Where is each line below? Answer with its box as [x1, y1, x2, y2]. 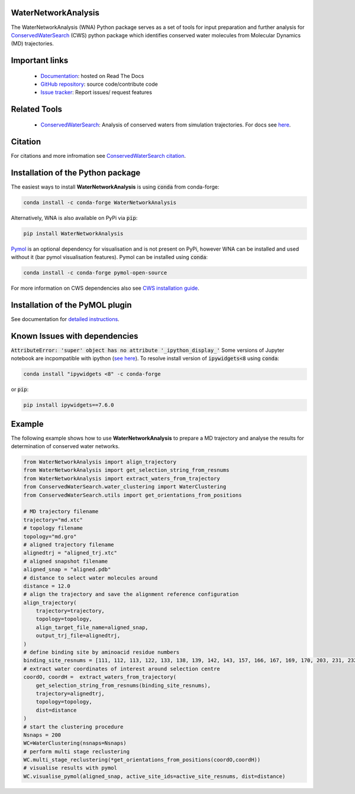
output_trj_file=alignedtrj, [35, 633, 121, 639]
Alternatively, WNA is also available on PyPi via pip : [11, 214, 138, 221]
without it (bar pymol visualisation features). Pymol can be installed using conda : [11, 254, 208, 261]
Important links [11, 56, 69, 66]
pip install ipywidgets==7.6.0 [23, 402, 115, 409]
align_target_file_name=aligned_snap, [35, 624, 149, 631]
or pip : [11, 386, 29, 393]
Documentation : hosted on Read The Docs [40, 72, 144, 79]
